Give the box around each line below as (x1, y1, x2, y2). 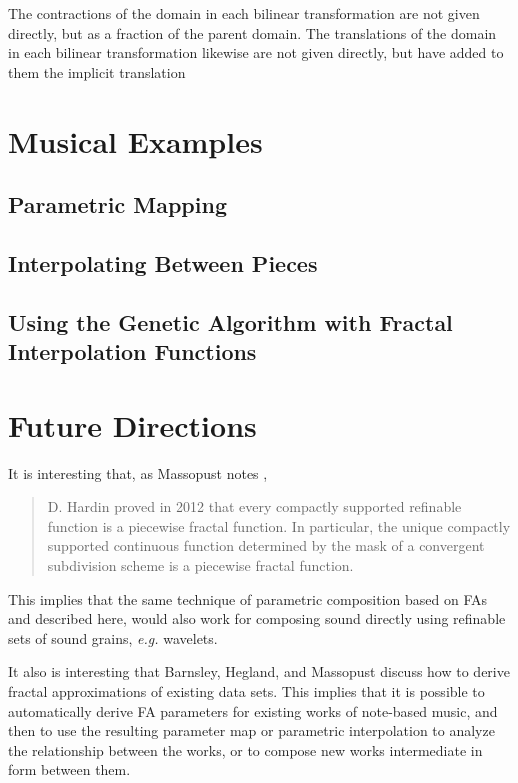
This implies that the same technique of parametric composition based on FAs (8, 588, 488, 609)
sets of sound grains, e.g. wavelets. (8, 627, 218, 648)
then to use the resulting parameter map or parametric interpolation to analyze (8, 720, 495, 741)
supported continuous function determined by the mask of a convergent (47, 535, 485, 556)
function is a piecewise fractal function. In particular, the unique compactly (47, 515, 511, 536)
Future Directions (8, 404, 257, 445)
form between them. (8, 759, 131, 780)
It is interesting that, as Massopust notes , (8, 462, 268, 483)
